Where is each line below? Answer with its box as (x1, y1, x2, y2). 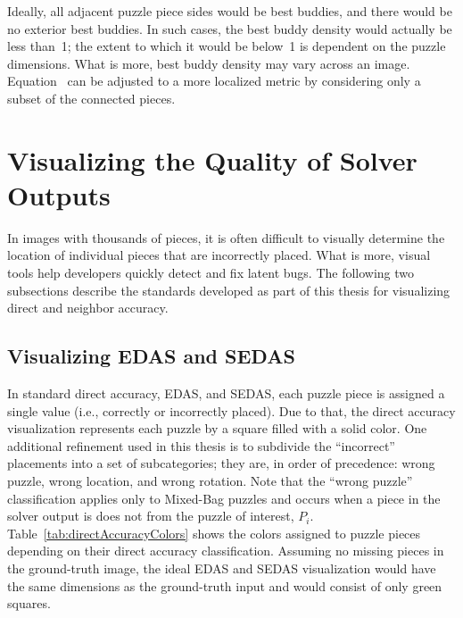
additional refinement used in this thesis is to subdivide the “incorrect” (7, 436, 395, 455)
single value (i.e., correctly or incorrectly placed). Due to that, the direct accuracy (7, 401, 456, 420)
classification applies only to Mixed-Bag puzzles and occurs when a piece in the (7, 489, 441, 507)
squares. (7, 594, 51, 613)
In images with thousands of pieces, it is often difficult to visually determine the (7, 228, 445, 246)
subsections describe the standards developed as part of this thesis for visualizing (7, 280, 451, 299)
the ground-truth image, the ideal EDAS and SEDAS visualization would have (7, 558, 436, 577)
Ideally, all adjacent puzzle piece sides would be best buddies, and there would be (7, 2, 452, 20)
